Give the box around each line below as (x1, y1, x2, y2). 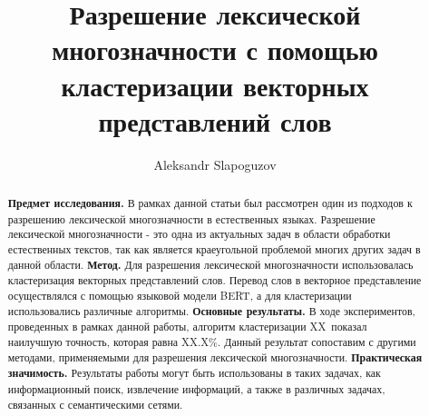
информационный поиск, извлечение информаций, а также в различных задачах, (7, 381, 385, 396)
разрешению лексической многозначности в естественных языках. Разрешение (7, 211, 375, 226)
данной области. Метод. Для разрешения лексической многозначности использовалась (7, 256, 414, 272)
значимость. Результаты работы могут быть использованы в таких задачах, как (7, 365, 381, 381)
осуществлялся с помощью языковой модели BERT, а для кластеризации (7, 288, 352, 303)
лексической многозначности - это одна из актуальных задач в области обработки (7, 226, 391, 242)
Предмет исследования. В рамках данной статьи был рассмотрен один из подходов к (7, 195, 413, 212)
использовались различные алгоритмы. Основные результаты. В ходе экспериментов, (7, 302, 415, 319)
